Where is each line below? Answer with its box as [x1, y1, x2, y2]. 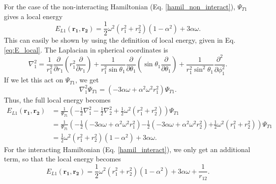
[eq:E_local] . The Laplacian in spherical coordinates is [4, 44, 168, 54]
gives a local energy [4, 11, 63, 21]
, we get [75, 75, 99, 85]
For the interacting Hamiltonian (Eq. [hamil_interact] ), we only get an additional [4, 144, 250, 154]
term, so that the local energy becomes [4, 154, 121, 164]
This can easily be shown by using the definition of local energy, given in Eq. [4, 35, 236, 45]
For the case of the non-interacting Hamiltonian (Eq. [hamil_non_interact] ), [4, 1, 236, 11]
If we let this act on [4, 75, 63, 85]
